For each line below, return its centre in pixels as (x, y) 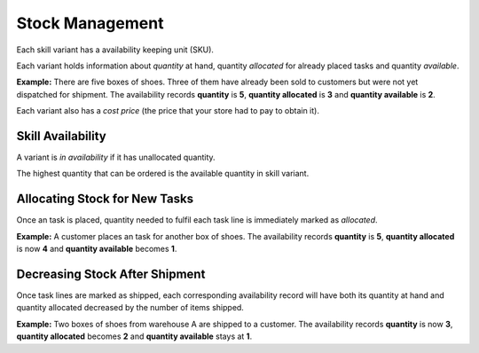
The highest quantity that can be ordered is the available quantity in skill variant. (163, 174)
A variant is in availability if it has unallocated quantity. (116, 157)
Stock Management (90, 23)
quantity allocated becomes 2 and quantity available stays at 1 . (134, 336)
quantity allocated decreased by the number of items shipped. (130, 308)
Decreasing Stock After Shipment (111, 274)
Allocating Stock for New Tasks (105, 199)
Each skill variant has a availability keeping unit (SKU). (115, 50)
